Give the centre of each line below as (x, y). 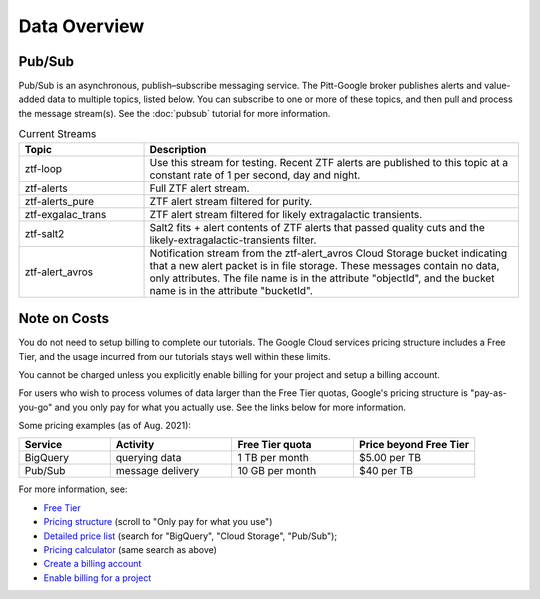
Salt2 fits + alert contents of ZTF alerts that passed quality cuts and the (317, 227)
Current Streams (57, 134)
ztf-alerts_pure (59, 201)
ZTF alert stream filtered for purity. (231, 201)
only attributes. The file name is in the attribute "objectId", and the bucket (322, 278)
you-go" (35, 407)
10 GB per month (277, 471)
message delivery (157, 471)
